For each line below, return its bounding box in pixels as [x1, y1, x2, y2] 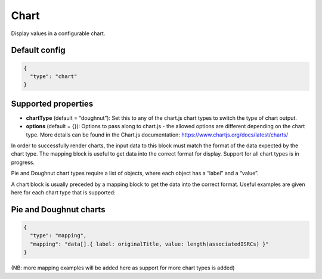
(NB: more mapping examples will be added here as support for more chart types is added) [11, 264, 235, 271]
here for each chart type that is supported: [11, 188, 116, 196]
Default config [11, 45, 66, 55]
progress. [11, 159, 35, 166]
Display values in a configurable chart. [11, 30, 106, 37]
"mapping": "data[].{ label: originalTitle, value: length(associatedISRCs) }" [30, 240, 270, 247]
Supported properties [11, 98, 94, 108]
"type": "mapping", [30, 232, 87, 239]
